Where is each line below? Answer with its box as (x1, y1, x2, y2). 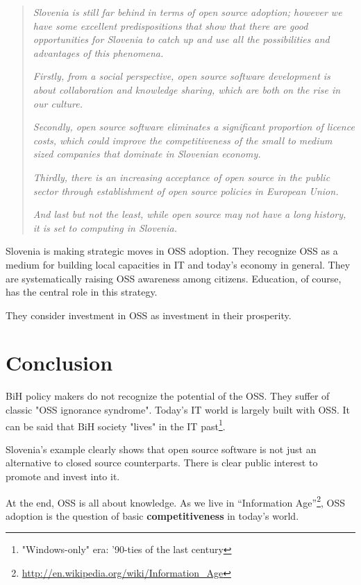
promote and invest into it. (6, 469, 120, 484)
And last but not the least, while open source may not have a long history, (33, 207, 346, 221)
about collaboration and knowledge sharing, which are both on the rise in (33, 82, 341, 96)
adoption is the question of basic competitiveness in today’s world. (6, 508, 299, 523)
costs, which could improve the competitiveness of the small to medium (33, 133, 333, 147)
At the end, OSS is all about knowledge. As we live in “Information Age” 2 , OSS (6, 493, 346, 509)
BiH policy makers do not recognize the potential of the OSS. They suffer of (6, 389, 330, 403)
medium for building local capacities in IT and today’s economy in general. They (6, 257, 351, 271)
